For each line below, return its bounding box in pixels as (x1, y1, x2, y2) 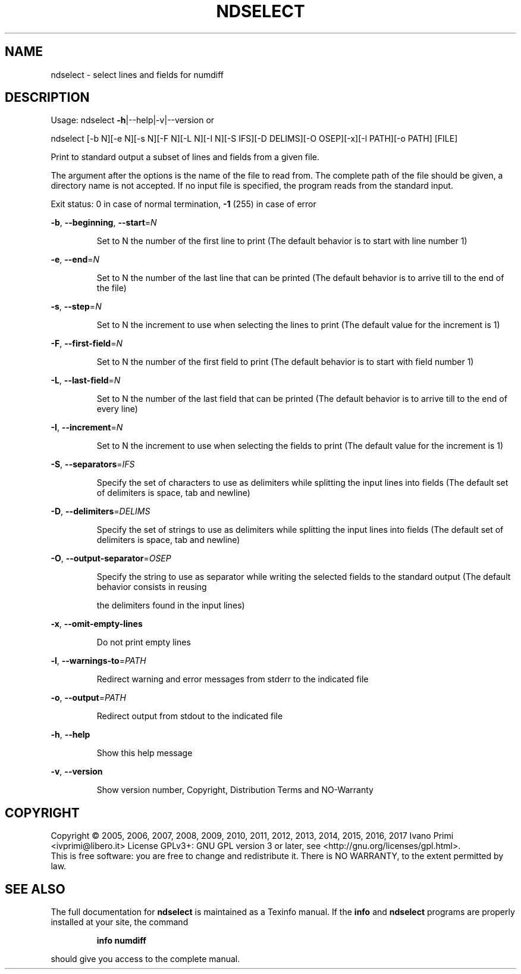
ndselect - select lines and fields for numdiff (51, 69, 224, 80)
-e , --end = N (51, 254, 100, 265)
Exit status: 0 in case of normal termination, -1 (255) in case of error (51, 199, 316, 210)
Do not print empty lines (96, 637, 191, 648)
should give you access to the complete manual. (51, 954, 240, 964)
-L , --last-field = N (51, 375, 121, 386)
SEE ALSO (5, 881, 65, 897)
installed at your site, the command (51, 917, 189, 928)
